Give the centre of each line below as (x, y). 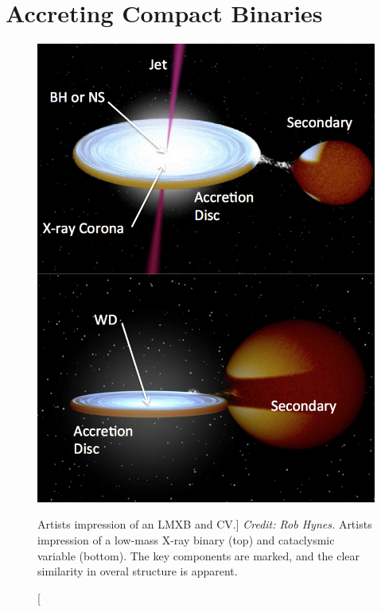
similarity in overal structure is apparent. (138, 571)
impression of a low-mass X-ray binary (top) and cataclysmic (186, 539)
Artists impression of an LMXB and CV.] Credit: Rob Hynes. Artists (205, 524)
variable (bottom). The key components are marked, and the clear (199, 555)
